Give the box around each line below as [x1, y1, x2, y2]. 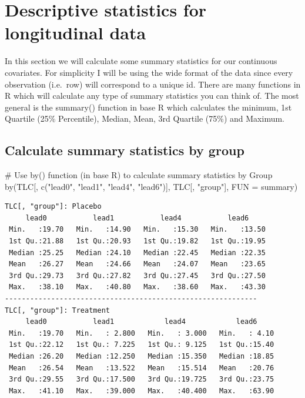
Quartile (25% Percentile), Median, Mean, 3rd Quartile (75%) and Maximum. [5, 112, 284, 125]
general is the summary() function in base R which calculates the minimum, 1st [5, 101, 292, 113]
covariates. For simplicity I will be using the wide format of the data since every [5, 66, 293, 78]
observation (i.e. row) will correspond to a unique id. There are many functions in [5, 78, 301, 90]
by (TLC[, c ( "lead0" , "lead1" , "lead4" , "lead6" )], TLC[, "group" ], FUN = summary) [5, 180, 298, 192]
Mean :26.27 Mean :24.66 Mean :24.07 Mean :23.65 [9, 260, 266, 269]
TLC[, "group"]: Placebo [5, 202, 102, 211]
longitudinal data [5, 21, 146, 45]
